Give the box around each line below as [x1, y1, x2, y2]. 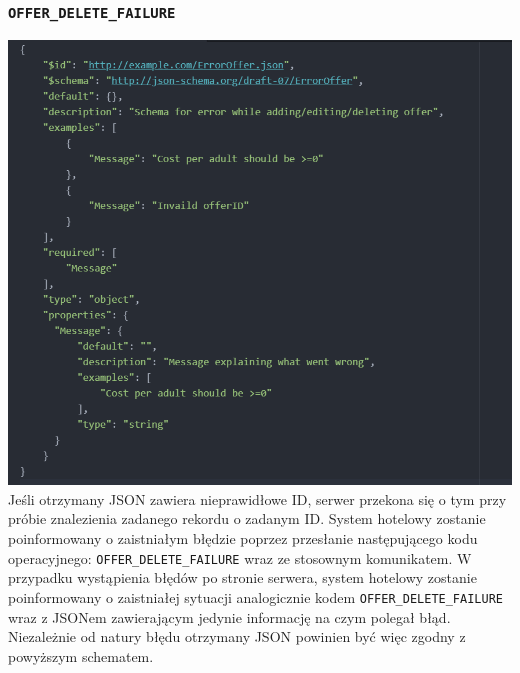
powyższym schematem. [8, 645, 154, 666]
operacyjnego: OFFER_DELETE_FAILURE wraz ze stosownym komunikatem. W [8, 547, 472, 568]
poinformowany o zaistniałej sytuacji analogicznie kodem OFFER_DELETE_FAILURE [8, 586, 503, 607]
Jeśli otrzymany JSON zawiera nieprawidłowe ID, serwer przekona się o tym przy [8, 488, 507, 509]
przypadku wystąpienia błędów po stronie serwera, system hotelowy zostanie [8, 567, 477, 588]
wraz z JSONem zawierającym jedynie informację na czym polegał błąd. [8, 606, 451, 627]
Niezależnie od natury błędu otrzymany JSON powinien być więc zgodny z [8, 626, 466, 647]
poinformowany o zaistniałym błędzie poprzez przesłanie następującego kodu [8, 528, 478, 549]
